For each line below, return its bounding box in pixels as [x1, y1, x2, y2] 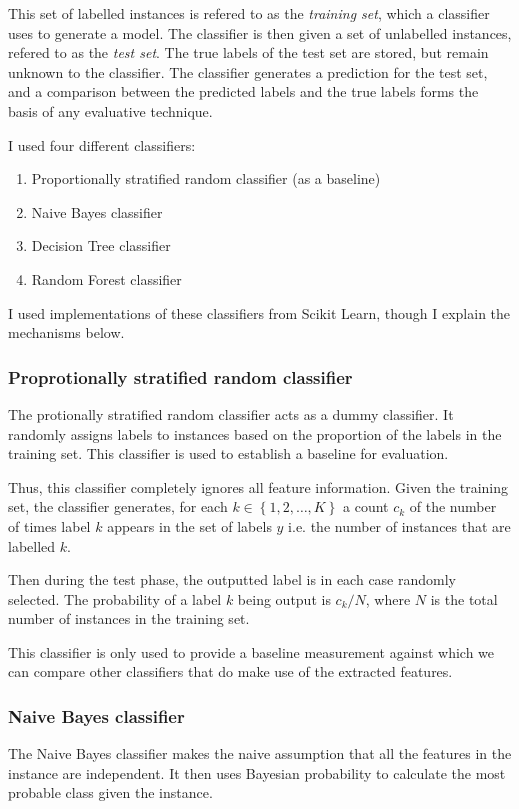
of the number [409, 496, 497, 517]
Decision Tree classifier [31, 235, 171, 256]
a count [343, 496, 389, 517]
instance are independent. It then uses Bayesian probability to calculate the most [8, 762, 506, 783]
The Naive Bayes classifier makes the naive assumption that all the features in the [8, 743, 512, 764]
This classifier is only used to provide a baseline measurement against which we [8, 641, 495, 662]
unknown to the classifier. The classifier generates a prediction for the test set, [8, 61, 488, 82]
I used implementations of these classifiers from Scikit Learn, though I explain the [8, 302, 511, 323]
